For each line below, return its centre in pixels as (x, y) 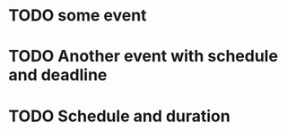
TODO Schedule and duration (119, 116)
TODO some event (78, 16)
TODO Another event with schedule (143, 57)
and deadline (58, 75)
